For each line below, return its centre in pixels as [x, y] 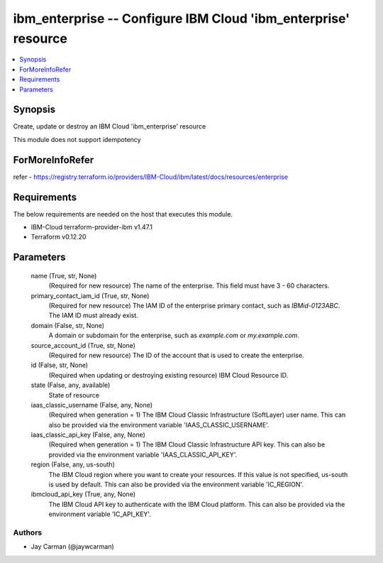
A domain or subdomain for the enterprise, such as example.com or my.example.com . [174, 335]
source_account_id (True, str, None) [83, 345]
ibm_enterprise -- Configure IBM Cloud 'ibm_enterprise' [182, 18]
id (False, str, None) [60, 365]
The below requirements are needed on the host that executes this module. [123, 214]
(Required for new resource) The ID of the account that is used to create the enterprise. [176, 355]
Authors [28, 532]
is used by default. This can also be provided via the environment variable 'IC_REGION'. [176, 485]
